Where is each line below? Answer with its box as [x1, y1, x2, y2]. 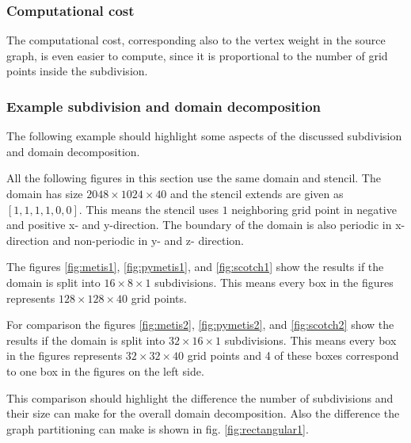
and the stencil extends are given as [170, 185, 344, 201]
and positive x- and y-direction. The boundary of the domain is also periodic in [6, 216, 392, 233]
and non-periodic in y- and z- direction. [52, 231, 244, 248]
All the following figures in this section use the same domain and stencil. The [6, 170, 381, 186]
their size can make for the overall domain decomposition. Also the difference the [6, 405, 400, 422]
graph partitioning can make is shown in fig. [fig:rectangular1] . [6, 420, 309, 437]
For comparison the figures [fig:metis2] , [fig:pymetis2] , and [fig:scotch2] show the [6, 316, 394, 333]
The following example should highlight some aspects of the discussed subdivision [6, 128, 402, 144]
